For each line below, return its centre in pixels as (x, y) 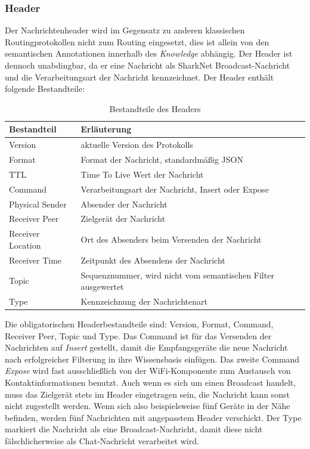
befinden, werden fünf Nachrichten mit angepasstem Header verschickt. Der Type (153, 417)
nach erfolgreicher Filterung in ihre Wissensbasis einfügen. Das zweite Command (152, 359)
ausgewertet (102, 287)
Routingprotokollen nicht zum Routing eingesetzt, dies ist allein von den (137, 41)
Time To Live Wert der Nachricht (142, 174)
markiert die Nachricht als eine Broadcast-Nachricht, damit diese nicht (134, 429)
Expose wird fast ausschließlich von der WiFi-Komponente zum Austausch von (148, 371)
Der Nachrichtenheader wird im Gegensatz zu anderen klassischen (125, 30)
